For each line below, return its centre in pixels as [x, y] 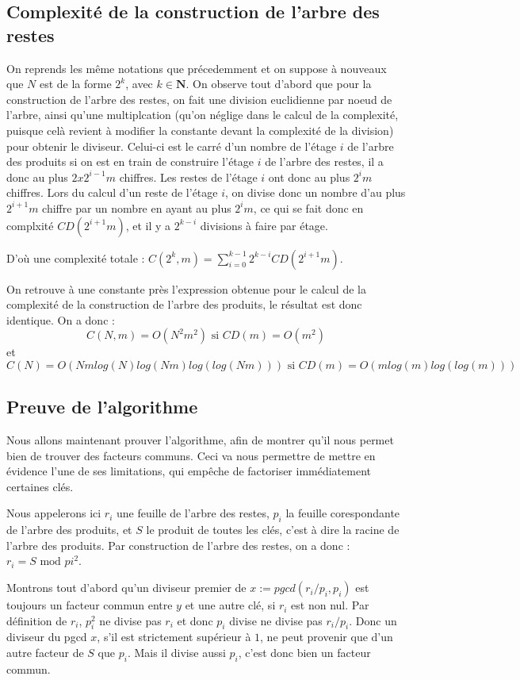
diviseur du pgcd [47, 637]
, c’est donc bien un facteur [304, 653]
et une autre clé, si [230, 605]
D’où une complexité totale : [76, 257]
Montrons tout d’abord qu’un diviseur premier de [126, 588]
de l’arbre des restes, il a [324, 161]
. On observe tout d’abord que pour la [279, 84]
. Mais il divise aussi [176, 653]
